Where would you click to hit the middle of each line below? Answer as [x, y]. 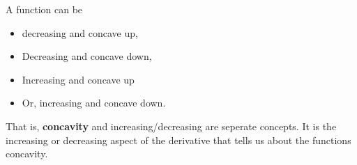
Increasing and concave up [78, 79]
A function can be [44, 9]
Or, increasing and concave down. [94, 103]
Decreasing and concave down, [87, 56]
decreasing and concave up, [80, 32]
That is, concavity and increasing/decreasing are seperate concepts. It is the [171, 126]
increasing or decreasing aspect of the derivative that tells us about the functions [178, 140]
